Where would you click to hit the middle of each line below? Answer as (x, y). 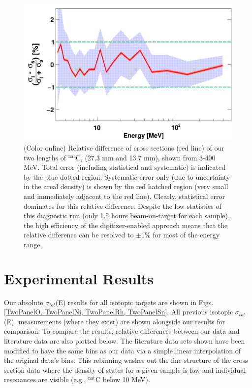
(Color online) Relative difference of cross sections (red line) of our (124, 148)
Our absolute (24, 302)
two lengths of (45, 157)
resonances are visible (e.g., (45, 379)
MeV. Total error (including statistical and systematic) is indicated (125, 167)
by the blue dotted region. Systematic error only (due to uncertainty (127, 176)
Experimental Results (79, 278)
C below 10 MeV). (123, 379)
